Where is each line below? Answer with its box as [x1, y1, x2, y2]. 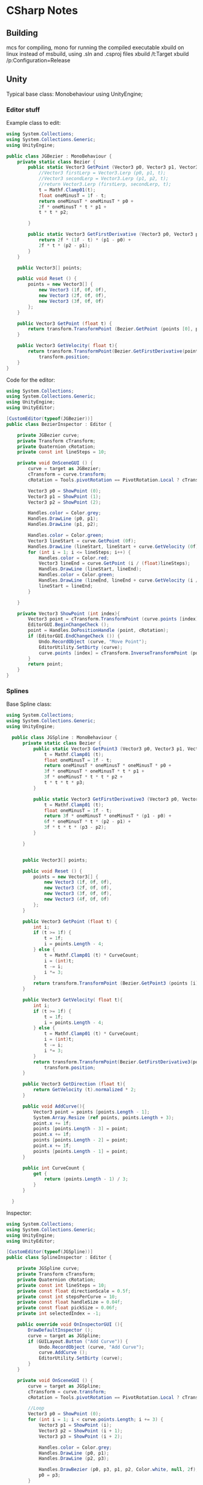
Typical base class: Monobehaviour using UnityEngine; [6, 90, 143, 98]
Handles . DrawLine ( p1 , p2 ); [28, 522, 98, 528]
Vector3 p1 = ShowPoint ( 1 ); [28, 493, 101, 500]
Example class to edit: [6, 119, 61, 127]
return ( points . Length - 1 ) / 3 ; [44, 1176, 129, 1182]
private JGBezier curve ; [17, 432, 80, 438]
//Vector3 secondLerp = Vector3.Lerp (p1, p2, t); [38, 176, 169, 182]
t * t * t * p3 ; [44, 780, 85, 786]
